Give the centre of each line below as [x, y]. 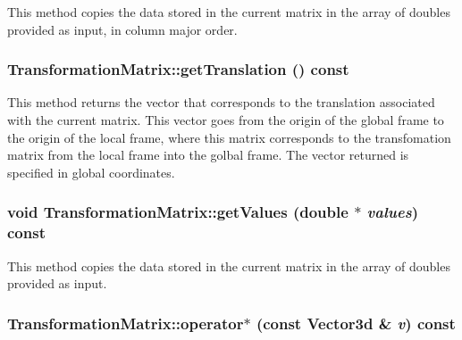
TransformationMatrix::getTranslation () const [178, 69]
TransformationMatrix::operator [126, 323]
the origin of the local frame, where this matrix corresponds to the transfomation [229, 137]
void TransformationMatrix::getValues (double [178, 212]
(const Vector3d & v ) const [356, 323]
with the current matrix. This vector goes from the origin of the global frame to [226, 120]
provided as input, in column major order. [122, 29]
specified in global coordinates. [91, 172]
